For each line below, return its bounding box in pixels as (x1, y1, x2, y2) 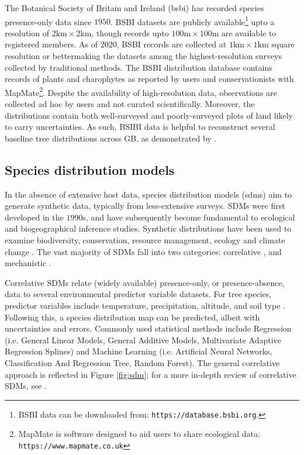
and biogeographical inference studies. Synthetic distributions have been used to (5, 222, 292, 235)
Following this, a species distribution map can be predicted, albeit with (5, 311, 260, 323)
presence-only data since (5, 15, 92, 27)
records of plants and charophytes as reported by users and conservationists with (5, 73, 294, 85)
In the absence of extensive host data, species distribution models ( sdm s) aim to (5, 188, 292, 200)
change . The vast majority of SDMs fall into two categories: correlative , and (5, 245, 282, 257)
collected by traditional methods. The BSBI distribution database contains (5, 61, 272, 73)
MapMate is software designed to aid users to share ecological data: (18, 428, 260, 440)
